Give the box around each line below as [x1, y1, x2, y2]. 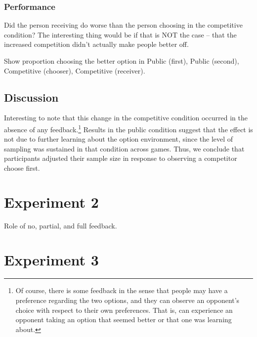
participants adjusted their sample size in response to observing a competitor [4, 153, 237, 163]
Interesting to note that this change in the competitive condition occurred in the [4, 112, 248, 123]
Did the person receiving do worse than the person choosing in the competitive [4, 20, 243, 30]
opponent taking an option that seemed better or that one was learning [15, 314, 232, 325]
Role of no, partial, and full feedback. [4, 220, 117, 230]
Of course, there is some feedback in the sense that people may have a [15, 285, 228, 296]
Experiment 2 [4, 191, 99, 212]
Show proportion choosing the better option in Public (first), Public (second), [4, 56, 239, 66]
